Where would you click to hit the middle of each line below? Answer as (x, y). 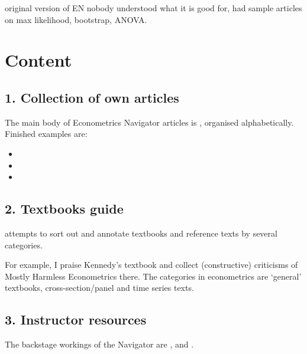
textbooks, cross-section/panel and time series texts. (99, 288)
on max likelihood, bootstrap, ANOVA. (76, 19)
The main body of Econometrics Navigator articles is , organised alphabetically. (149, 122)
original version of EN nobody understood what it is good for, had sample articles (153, 8)
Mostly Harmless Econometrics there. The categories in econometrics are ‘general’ (153, 276)
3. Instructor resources (76, 319)
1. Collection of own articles (92, 97)
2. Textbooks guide (64, 209)
